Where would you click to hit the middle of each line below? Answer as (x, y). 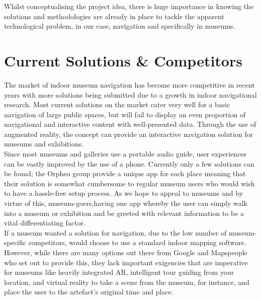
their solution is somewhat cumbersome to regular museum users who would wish (129, 183)
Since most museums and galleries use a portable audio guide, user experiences (125, 154)
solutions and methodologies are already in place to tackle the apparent (114, 16)
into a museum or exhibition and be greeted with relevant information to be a (124, 213)
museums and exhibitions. (44, 144)
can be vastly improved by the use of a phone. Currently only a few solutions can (129, 163)
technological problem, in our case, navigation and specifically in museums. (120, 26)
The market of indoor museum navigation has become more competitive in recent (129, 84)
